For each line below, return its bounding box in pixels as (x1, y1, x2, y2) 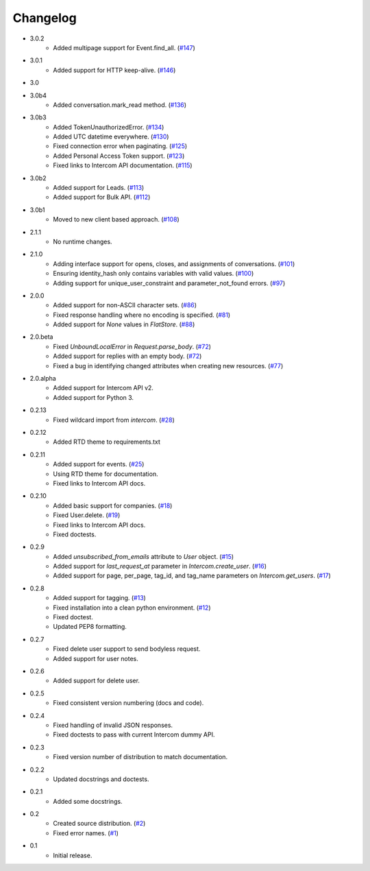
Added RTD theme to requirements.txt (53, 438, 161, 446)
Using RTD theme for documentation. (53, 470, 158, 478)
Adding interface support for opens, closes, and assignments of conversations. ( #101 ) (53, 259, 295, 267)
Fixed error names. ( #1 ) (53, 828, 119, 837)
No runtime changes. (53, 237, 112, 246)
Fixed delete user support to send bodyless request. (53, 645, 201, 653)
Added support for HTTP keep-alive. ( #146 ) (53, 66, 176, 74)
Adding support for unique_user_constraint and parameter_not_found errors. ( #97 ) (53, 278, 286, 287)
